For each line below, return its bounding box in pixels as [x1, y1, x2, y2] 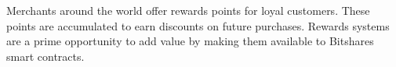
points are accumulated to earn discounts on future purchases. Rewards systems [6, 17, 390, 33]
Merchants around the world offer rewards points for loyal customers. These [6, 2, 370, 18]
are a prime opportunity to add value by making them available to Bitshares [6, 33, 374, 49]
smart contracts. [6, 48, 85, 64]
